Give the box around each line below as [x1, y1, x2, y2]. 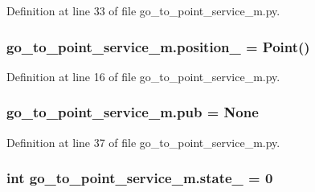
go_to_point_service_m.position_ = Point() [6, 36, 310, 56]
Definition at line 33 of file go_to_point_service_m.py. [6, 2, 280, 18]
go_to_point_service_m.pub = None [6, 102, 259, 122]
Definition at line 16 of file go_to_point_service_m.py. [6, 67, 280, 84]
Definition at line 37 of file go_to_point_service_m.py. [6, 133, 280, 150]
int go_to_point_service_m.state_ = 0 [6, 168, 273, 188]
